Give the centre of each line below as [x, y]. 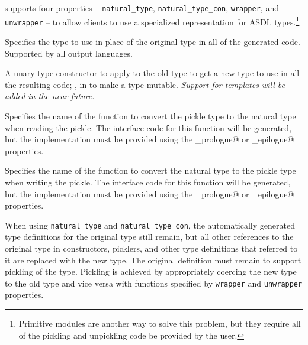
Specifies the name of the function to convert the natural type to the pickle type [150, 170]
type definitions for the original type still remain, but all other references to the [149, 237]
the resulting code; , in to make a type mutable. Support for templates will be [145, 84]
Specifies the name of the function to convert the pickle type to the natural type [150, 115]
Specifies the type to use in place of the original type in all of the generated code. [153, 41]
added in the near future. [50, 96]
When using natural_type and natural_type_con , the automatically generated [150, 225]
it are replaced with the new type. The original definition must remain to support [153, 260]
